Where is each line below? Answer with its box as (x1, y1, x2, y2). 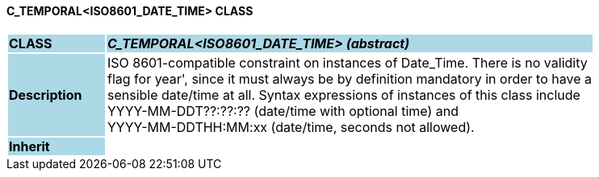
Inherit (9, 138, 50, 154)
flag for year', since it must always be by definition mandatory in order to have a (107, 70, 592, 87)
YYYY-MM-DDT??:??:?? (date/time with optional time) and (107, 102, 459, 119)
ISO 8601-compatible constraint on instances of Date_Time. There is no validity (107, 54, 588, 71)
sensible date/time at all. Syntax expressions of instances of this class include (107, 86, 580, 103)
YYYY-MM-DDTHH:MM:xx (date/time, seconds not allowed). (107, 118, 475, 135)
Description (9, 86, 82, 103)
